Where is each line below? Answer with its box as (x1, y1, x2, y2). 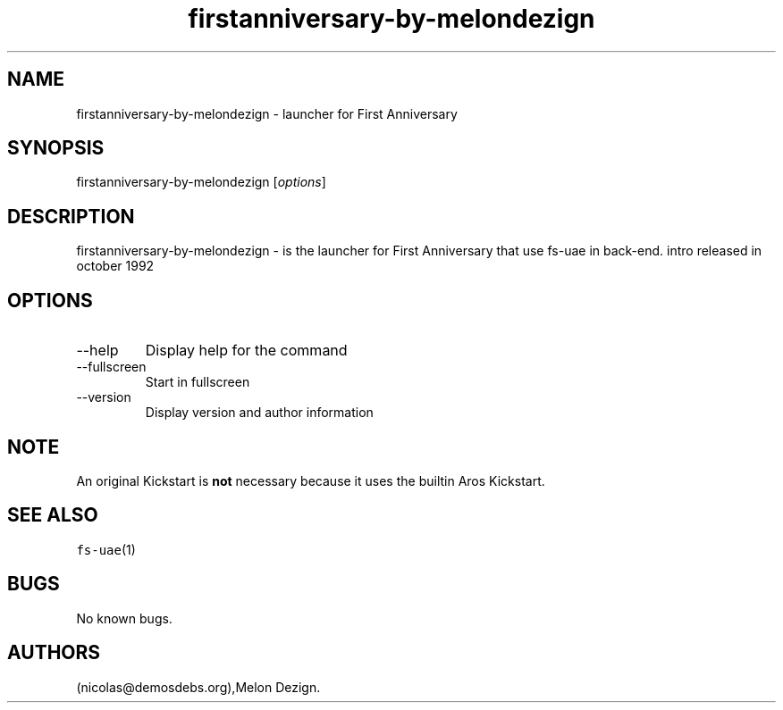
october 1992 (76, 258, 155, 274)
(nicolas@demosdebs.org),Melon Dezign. (76, 679, 321, 695)
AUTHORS (7, 641, 101, 664)
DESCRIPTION (7, 205, 135, 228)
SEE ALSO (7, 504, 98, 527)
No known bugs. (76, 610, 173, 626)
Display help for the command (145, 341, 348, 360)
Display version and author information (145, 405, 374, 421)
